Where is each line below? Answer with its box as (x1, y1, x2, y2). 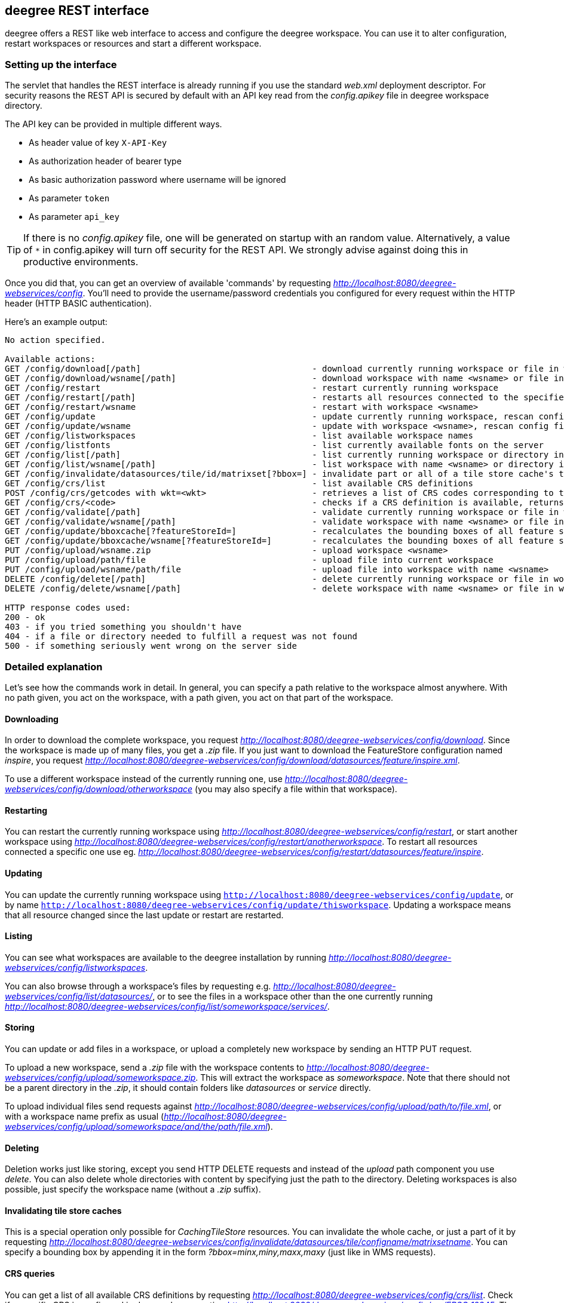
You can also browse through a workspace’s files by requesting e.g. (5, 980, 271, 991)
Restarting (5, 805, 47, 815)
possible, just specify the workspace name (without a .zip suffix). (5, 1184, 261, 1195)
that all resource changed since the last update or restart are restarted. (5, 909, 284, 920)
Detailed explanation (5, 660, 103, 673)
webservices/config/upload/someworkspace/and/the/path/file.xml (5, 1121, 268, 1132)
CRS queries (5, 1268, 55, 1279)
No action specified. (5, 335, 106, 345)
